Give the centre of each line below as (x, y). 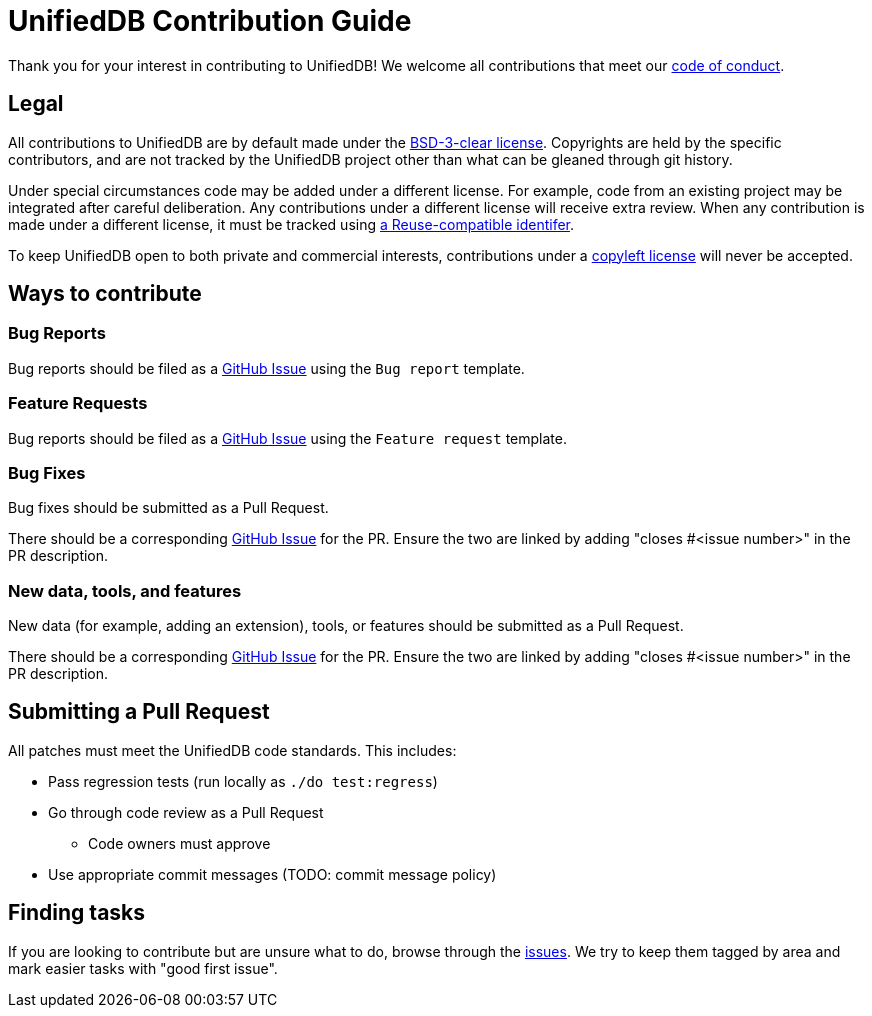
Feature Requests (78, 403)
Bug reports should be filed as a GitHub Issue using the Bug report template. (266, 368)
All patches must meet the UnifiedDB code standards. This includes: (232, 750)
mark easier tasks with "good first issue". (143, 968)
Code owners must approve (179, 843)
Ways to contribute (105, 294)
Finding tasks (77, 913)
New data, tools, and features (125, 590)
